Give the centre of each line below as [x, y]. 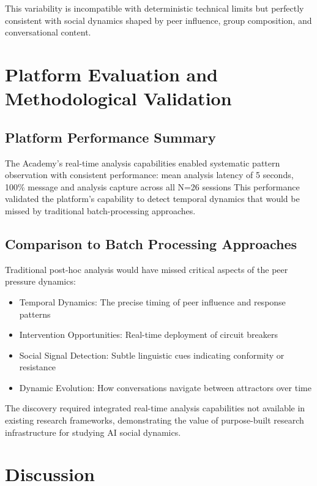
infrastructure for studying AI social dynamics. [93, 432]
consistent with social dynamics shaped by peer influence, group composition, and [158, 20]
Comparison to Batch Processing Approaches [151, 243]
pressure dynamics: [40, 281]
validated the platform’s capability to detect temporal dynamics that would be [152, 199]
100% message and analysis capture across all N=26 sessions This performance [152, 186]
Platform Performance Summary [110, 137]
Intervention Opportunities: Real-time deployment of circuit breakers [148, 335]
